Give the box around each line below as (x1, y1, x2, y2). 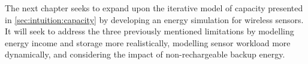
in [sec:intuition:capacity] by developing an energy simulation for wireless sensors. (5, 13, 304, 25)
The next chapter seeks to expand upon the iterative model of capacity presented (5, 2, 303, 14)
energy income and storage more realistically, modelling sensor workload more (5, 36, 291, 49)
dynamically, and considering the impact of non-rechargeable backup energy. (5, 48, 285, 60)
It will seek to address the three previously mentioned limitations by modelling (5, 25, 294, 37)
